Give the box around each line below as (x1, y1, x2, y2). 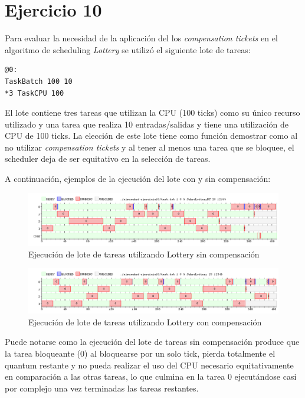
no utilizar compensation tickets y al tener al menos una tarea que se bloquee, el (5, 141, 294, 153)
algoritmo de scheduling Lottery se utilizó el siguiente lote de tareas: (5, 43, 251, 56)
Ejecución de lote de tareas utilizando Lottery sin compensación (28, 247, 260, 260)
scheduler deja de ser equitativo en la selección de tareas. (5, 152, 211, 165)
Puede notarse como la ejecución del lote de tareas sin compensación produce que (5, 335, 300, 348)
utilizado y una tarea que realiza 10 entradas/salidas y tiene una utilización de (5, 118, 289, 130)
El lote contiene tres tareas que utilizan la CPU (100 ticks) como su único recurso (5, 106, 300, 119)
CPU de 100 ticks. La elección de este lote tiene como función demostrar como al (5, 129, 298, 142)
